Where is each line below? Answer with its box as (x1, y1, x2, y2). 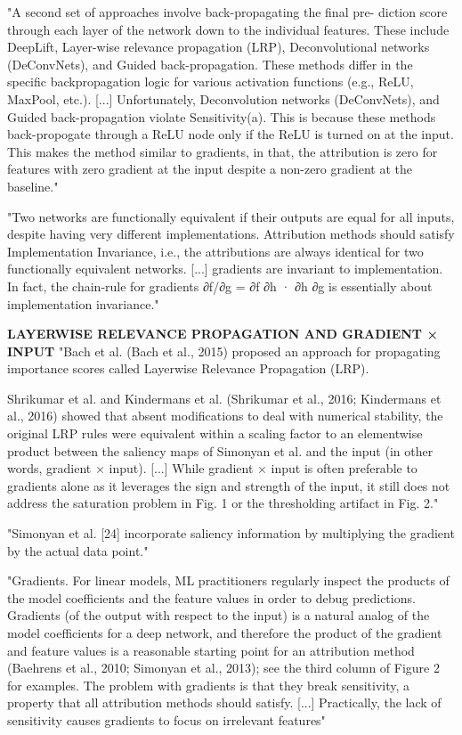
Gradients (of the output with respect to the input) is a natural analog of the (7, 606, 430, 625)
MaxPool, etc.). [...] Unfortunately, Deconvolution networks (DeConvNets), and (7, 89, 440, 108)
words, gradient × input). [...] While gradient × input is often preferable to (7, 459, 417, 478)
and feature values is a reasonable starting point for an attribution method (7, 641, 415, 659)
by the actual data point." (7, 541, 149, 559)
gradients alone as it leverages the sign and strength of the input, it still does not (7, 476, 450, 494)
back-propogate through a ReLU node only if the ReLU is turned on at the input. (7, 125, 454, 143)
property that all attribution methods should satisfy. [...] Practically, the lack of (7, 693, 442, 712)
